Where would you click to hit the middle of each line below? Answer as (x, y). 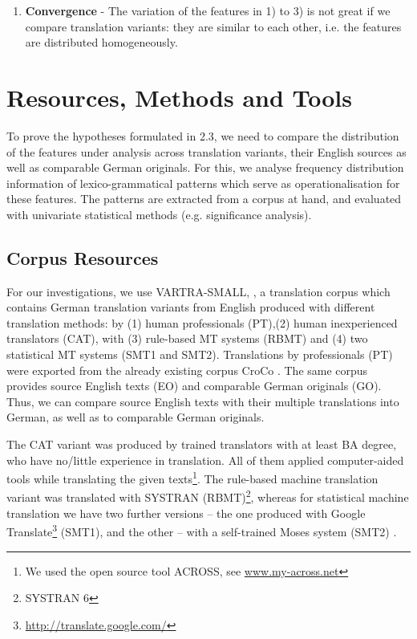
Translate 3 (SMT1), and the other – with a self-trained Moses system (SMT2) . (202, 530)
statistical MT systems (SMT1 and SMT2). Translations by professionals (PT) (200, 354)
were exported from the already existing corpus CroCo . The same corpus (187, 370)
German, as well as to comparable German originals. (136, 417)
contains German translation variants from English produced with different (191, 307)
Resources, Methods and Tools (180, 97)
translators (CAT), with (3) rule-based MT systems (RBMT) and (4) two (187, 338)
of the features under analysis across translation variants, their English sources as (206, 151)
